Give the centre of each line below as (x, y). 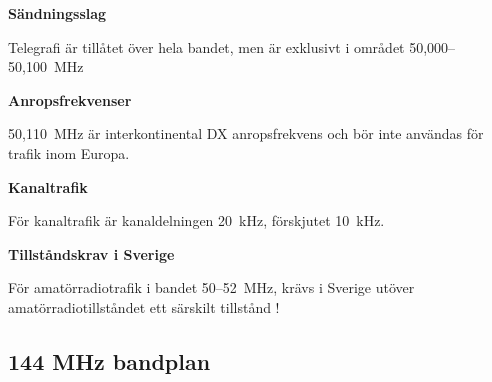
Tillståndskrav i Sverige (91, 253)
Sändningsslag (57, 13)
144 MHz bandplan (109, 360)
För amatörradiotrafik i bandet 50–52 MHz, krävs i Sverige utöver (211, 287)
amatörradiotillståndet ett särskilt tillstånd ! (144, 306)
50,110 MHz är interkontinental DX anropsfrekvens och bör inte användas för (246, 133)
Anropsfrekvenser (70, 99)
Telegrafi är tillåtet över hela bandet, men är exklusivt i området (206, 46)
